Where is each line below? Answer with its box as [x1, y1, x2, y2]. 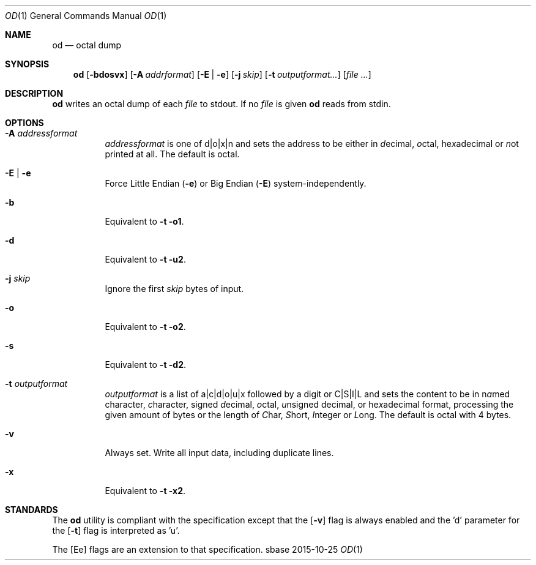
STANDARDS [5, 504, 58, 515]
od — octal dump [52, 40, 122, 50]
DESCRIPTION [5, 88, 64, 99]
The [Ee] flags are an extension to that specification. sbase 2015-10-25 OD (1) [52, 544, 363, 555]
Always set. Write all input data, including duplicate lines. [105, 447, 334, 458]
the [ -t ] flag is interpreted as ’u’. [52, 525, 180, 536]
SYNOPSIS [5, 59, 50, 69]
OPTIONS [5, 118, 44, 128]
